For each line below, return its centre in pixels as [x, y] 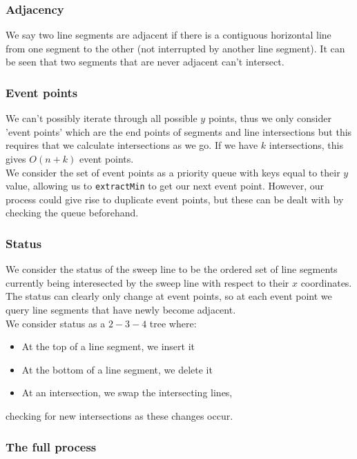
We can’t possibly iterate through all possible [102, 118]
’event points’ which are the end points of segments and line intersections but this [179, 131]
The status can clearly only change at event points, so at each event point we [169, 296]
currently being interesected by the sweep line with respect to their [147, 282]
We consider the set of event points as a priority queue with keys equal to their [173, 172]
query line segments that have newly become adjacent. [121, 310]
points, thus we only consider [270, 118]
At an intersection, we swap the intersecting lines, [127, 392]
